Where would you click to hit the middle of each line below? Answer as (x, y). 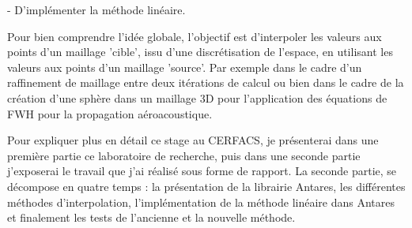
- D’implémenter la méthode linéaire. (96, 9)
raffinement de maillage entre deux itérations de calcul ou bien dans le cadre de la (206, 82)
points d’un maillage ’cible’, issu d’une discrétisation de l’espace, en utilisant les (200, 52)
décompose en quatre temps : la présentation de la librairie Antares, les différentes (206, 186)
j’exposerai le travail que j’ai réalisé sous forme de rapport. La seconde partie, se (202, 171)
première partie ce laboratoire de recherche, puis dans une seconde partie (184, 155)
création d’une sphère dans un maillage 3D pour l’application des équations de (197, 97)
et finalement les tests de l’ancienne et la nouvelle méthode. (151, 217)
